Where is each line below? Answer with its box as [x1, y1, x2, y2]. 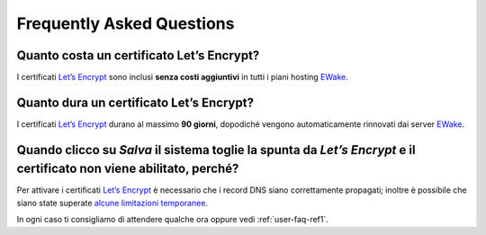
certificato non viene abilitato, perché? [16, 161, 239, 176]
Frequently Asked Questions [16, 14, 235, 33]
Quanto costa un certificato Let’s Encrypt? [16, 48, 260, 63]
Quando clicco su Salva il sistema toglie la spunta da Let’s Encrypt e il [16, 142, 416, 158]
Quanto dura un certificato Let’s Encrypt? [16, 95, 254, 110]
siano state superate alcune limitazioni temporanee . [16, 197, 209, 208]
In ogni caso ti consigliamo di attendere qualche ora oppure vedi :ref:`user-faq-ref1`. [16, 214, 328, 225]
